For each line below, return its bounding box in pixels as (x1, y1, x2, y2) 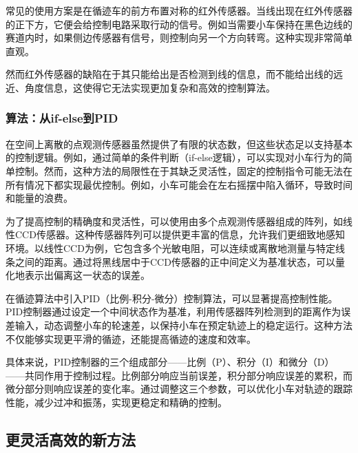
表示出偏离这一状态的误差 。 (24, 268, 150, 282)
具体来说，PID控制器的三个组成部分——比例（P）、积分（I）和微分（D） (6, 355, 335, 369)
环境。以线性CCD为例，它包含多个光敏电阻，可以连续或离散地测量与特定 (6, 240, 335, 255)
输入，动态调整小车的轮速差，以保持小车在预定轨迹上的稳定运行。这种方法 (14, 317, 352, 332)
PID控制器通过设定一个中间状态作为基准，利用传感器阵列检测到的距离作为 (6, 304, 341, 319)
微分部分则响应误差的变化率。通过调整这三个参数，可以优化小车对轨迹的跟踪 (6, 381, 352, 396)
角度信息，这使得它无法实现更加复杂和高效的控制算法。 (24, 80, 275, 94)
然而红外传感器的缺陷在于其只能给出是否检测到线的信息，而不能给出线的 (6, 67, 333, 81)
